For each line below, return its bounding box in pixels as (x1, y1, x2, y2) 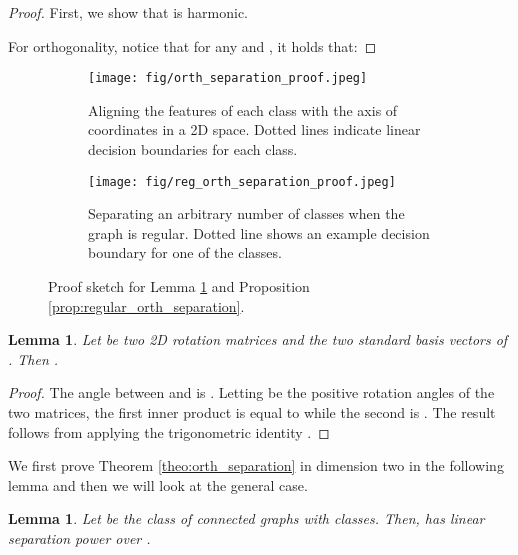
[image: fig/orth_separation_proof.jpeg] (88, 71, 368, 86)
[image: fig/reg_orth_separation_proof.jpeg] (88, 174, 396, 189)
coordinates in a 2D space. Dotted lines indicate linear (88, 119, 421, 140)
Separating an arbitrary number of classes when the (88, 203, 405, 224)
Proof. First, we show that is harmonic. (8, 2, 248, 22)
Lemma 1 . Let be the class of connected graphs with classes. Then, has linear (8, 508, 485, 529)
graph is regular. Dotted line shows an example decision (88, 222, 430, 243)
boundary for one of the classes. (88, 242, 282, 263)
